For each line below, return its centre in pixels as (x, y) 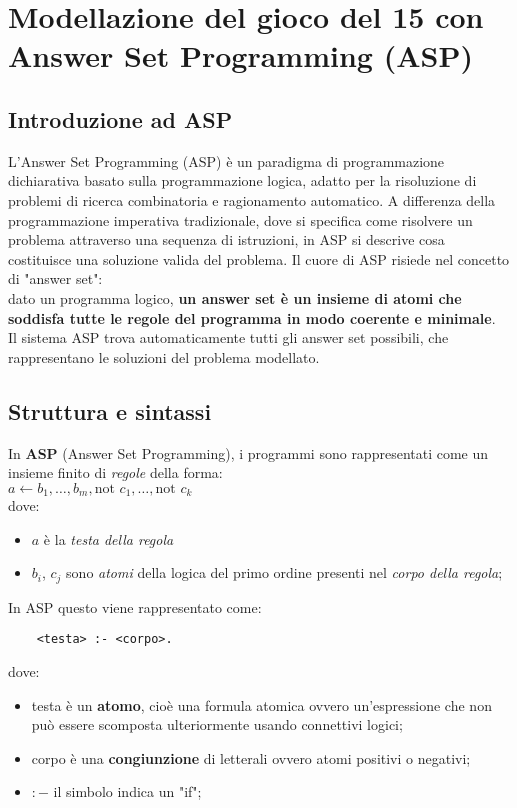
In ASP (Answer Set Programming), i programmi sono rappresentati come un (248, 452)
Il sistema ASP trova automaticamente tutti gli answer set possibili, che (228, 337)
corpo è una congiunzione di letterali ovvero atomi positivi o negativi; (251, 757)
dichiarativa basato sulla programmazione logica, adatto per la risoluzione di (242, 180)
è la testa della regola (108, 538)
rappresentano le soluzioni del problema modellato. (164, 356)
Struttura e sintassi (110, 410)
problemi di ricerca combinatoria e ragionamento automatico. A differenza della (252, 199)
